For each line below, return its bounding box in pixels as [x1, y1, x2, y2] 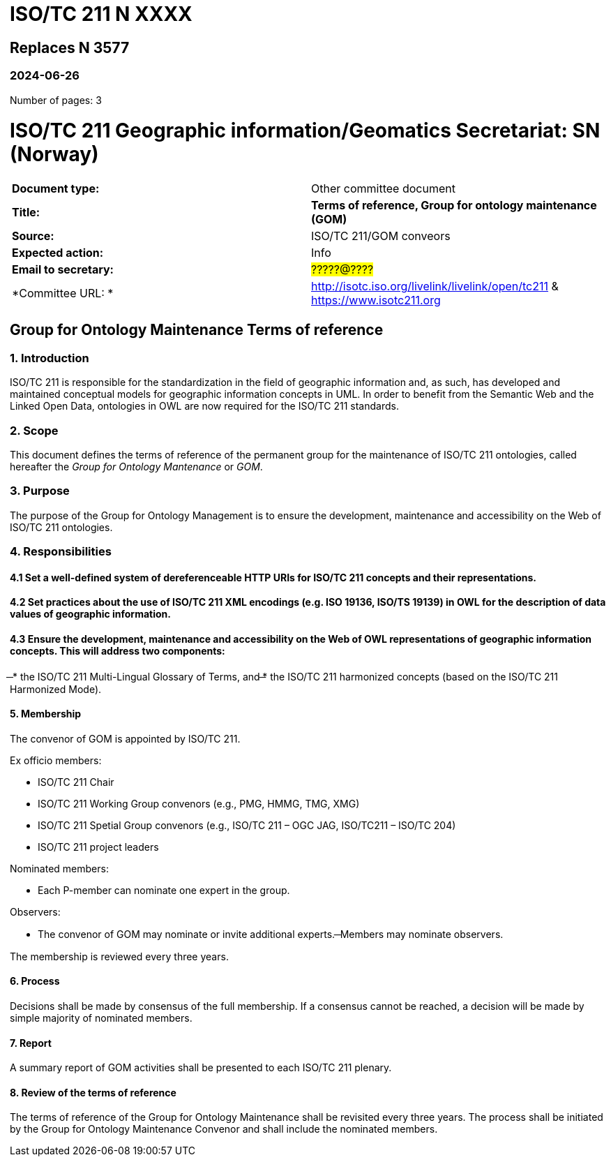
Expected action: [12, 246, 104, 260]
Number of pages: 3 [10, 94, 102, 106]
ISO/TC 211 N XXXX [10, 2, 193, 26]
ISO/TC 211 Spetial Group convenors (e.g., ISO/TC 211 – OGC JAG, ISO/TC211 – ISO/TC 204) [38, 819, 456, 831]
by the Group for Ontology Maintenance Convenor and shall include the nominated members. [10, 1123, 438, 1135]
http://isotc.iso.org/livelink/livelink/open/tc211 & [311, 279, 559, 294]
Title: [12, 205, 40, 220]
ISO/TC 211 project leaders [38, 840, 159, 853]
